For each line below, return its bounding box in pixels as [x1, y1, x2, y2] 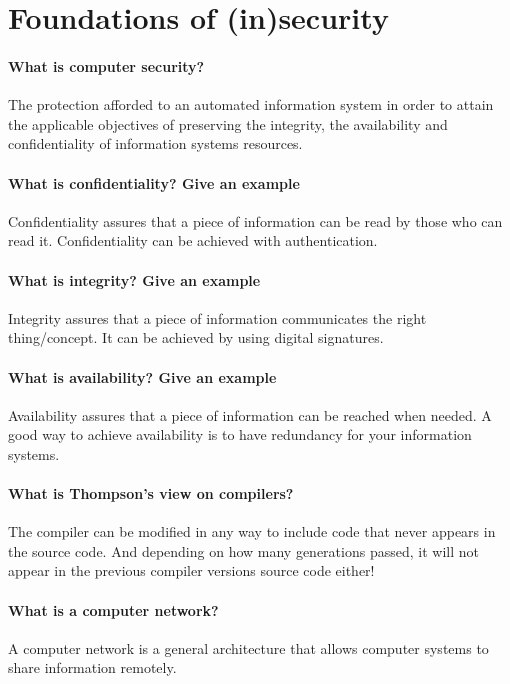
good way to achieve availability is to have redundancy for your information [8, 424, 472, 445]
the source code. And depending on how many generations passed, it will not [8, 540, 479, 561]
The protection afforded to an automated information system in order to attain [8, 94, 494, 115]
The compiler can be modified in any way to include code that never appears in [8, 521, 496, 542]
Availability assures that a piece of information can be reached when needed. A [8, 404, 492, 425]
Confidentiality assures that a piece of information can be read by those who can [8, 210, 503, 231]
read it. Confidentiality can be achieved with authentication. [8, 230, 378, 251]
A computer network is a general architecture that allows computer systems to [8, 637, 489, 658]
